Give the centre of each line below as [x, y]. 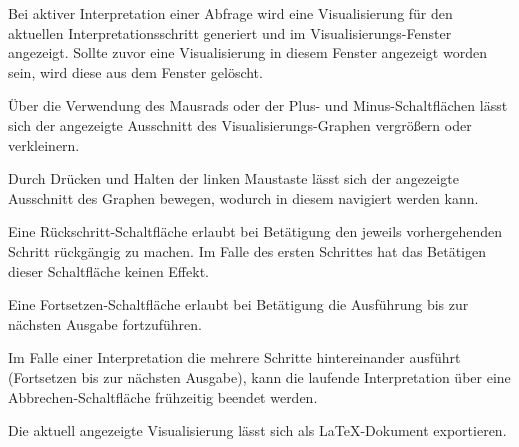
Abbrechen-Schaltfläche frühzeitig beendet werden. [163, 396]
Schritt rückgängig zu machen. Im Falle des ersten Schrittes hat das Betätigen [247, 250]
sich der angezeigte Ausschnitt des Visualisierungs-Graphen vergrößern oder [240, 124]
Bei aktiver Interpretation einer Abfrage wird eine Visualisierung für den [230, 13]
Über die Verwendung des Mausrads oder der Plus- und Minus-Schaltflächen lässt [258, 105]
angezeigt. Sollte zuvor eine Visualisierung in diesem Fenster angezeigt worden [247, 52]
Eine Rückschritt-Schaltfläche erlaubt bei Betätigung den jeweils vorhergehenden [255, 231]
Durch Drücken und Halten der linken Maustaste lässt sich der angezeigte [233, 178]
